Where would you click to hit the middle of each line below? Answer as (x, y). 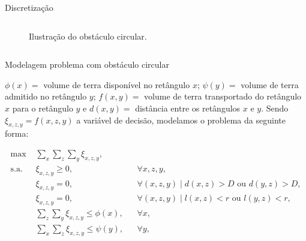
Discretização (29, 7)
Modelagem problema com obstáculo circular (87, 64)
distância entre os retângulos (188, 108)
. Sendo (275, 108)
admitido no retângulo (46, 96)
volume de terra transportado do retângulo (223, 96)
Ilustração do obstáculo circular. (88, 36)
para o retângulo (43, 108)
